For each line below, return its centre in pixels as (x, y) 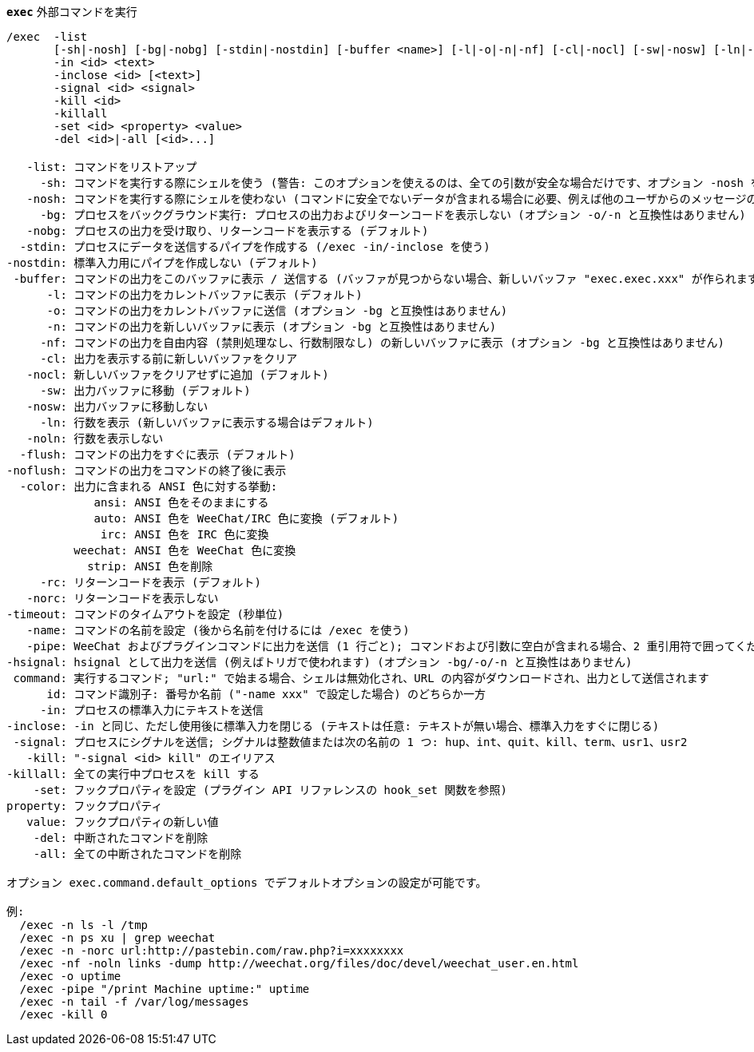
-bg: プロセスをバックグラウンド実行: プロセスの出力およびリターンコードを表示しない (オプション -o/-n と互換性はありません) (393, 215)
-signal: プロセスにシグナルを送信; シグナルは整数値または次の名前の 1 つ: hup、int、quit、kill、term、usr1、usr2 (350, 742)
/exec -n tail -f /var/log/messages (134, 1002)
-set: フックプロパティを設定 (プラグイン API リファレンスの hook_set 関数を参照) (270, 790)
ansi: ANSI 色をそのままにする (181, 502)
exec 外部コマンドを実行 (72, 12)
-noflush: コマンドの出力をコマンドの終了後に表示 (147, 470)
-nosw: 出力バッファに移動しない (117, 407)
